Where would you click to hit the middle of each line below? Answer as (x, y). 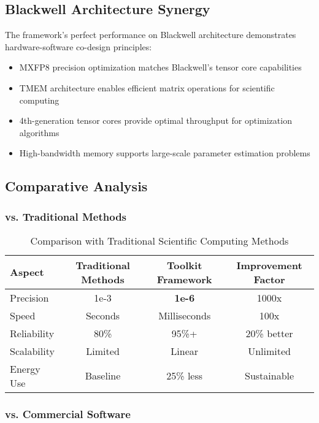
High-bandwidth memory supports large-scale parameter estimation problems (165, 153)
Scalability (32, 351)
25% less (185, 376)
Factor (269, 279)
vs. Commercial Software (68, 413)
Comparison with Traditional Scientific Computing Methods (159, 240)
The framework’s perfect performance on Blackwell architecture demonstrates (151, 35)
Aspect (27, 272)
